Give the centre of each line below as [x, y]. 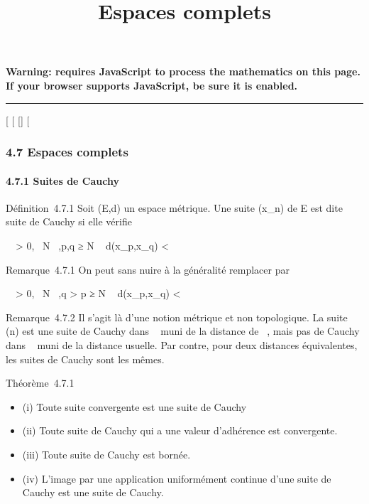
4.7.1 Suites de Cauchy [62, 180]
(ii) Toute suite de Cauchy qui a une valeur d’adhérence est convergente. [180, 430]
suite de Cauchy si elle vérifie [69, 221]
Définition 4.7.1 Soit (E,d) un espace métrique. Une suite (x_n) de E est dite [174, 207]
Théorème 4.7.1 [40, 383]
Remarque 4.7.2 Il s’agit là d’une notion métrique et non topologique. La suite [177, 317]
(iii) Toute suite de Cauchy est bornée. [106, 454]
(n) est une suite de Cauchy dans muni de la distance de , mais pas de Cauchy [183, 331]
